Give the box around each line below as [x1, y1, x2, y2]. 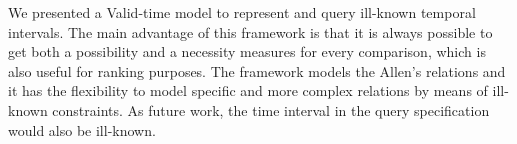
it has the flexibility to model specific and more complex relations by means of [8, 80, 488, 101]
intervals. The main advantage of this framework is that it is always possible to [8, 21, 493, 42]
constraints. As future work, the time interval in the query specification [52, 99, 490, 120]
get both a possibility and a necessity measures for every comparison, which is [8, 41, 486, 62]
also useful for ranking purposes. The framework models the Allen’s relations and [8, 60, 506, 81]
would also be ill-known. [8, 119, 156, 140]
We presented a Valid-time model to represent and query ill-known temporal [8, 2, 476, 22]
